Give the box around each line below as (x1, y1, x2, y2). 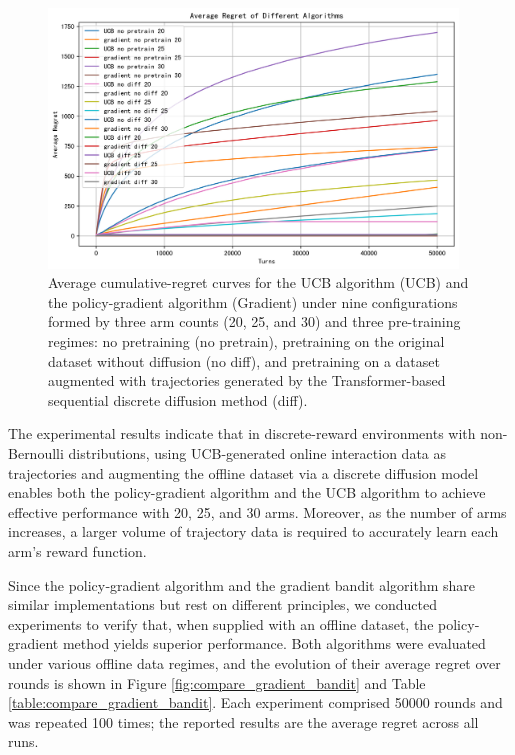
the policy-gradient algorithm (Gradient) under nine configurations (48, 291, 458, 312)
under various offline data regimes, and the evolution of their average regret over (8, 652, 501, 673)
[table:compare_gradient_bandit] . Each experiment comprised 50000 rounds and (8, 692, 503, 713)
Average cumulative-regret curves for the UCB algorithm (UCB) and (48, 272, 469, 293)
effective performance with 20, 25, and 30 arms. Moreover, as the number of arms (8, 501, 507, 522)
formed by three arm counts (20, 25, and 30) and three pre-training (48, 311, 461, 332)
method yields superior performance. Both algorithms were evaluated (62, 633, 486, 654)
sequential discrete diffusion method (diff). (48, 389, 308, 410)
